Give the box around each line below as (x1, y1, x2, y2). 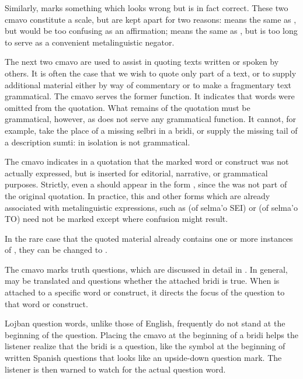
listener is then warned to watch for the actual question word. (5, 363, 226, 375)
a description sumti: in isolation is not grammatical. (5, 135, 190, 148)
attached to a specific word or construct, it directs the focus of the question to (5, 286, 285, 298)
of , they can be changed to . (5, 244, 107, 256)
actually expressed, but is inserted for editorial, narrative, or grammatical (5, 166, 268, 179)
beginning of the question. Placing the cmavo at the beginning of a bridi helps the (5, 328, 298, 340)
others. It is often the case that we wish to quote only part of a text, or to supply (5, 67, 297, 79)
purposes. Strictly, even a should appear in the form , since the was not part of (5, 178, 287, 190)
